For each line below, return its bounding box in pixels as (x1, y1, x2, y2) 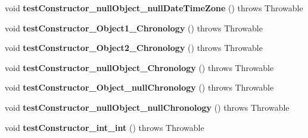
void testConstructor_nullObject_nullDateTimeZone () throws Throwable (5, 2, 303, 14)
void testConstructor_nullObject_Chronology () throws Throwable (5, 61, 274, 73)
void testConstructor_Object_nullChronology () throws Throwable (5, 81, 274, 94)
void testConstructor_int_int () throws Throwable (5, 121, 204, 133)
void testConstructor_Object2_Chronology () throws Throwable (5, 41, 263, 54)
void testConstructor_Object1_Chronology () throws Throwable (5, 21, 263, 34)
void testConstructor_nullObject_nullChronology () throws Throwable (5, 101, 290, 113)
